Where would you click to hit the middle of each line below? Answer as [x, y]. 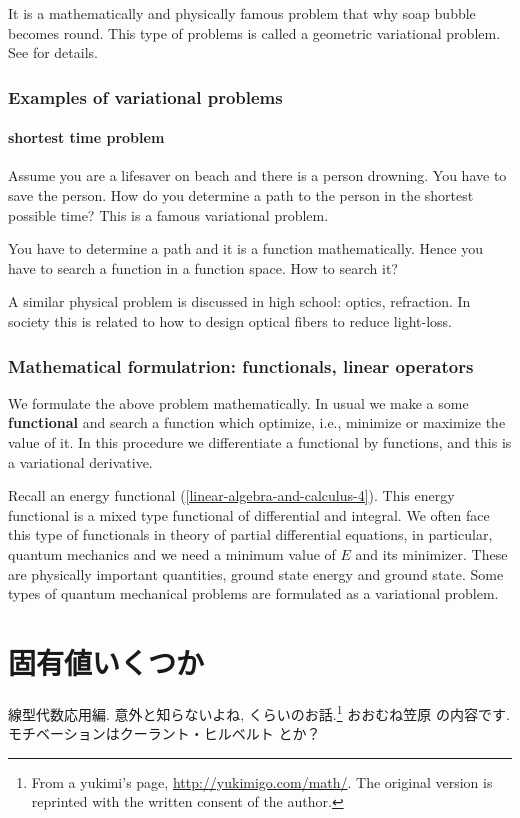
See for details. [53, 52]
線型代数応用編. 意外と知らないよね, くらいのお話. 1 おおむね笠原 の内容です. [259, 712]
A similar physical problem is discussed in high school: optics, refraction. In [239, 301]
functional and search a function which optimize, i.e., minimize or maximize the [257, 422]
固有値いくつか [106, 661]
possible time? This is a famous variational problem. [168, 214]
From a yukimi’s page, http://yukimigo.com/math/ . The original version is [262, 781]
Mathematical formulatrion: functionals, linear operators [241, 365]
